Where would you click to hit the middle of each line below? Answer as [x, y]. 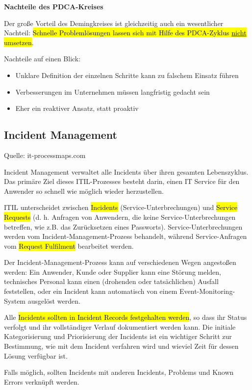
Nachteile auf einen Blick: [42, 59]
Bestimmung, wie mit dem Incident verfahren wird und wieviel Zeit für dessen [121, 346]
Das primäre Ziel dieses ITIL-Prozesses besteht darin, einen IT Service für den [122, 181]
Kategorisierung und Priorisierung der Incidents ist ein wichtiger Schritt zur [118, 336]
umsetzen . [19, 42]
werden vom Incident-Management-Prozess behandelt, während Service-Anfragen [126, 236]
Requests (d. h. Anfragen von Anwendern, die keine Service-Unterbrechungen [120, 217]
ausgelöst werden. [54, 300]
